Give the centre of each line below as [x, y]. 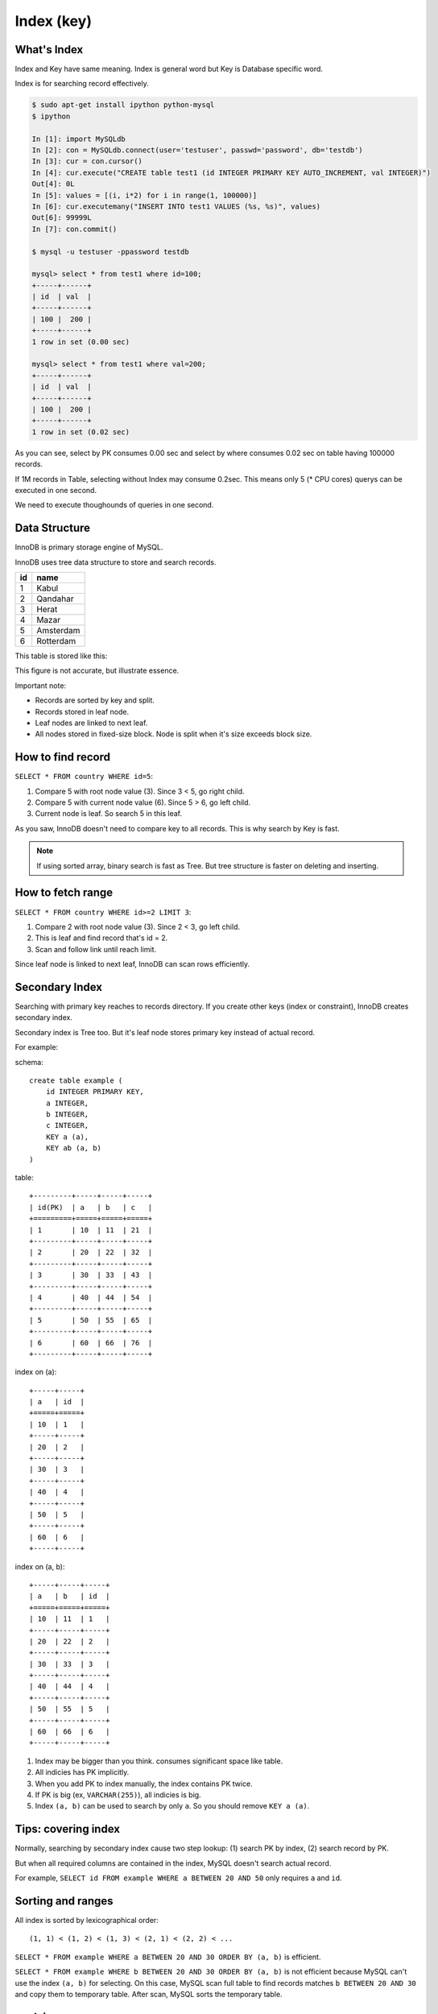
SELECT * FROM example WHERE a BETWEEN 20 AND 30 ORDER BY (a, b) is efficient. [168, 1957]
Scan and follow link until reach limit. [96, 949]
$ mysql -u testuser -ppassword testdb [110, 251]
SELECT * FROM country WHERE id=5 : [84, 777]
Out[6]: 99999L [62, 218]
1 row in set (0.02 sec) [81, 432]
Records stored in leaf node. [82, 711]
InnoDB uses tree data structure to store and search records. [116, 562]
